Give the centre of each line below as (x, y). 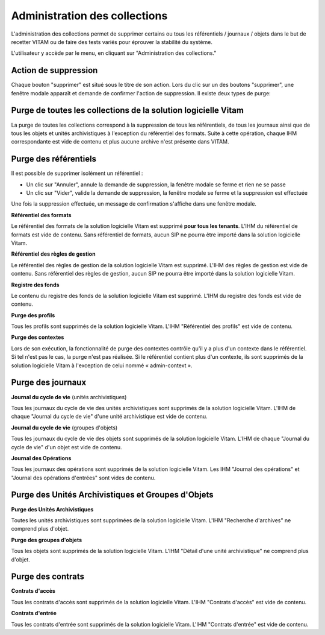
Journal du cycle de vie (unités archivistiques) (69, 397)
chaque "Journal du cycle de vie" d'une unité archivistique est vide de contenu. (109, 417)
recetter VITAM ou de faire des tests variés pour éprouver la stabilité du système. (112, 42)
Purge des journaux (49, 383)
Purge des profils (33, 315)
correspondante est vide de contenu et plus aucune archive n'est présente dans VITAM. (120, 142)
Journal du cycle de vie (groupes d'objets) (64, 428)
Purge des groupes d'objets (47, 540)
